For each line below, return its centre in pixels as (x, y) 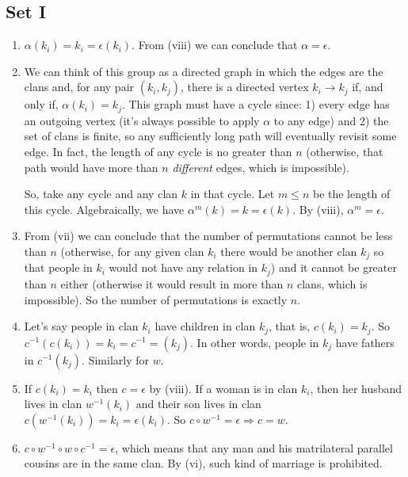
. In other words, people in (255, 342)
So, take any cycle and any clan (101, 194)
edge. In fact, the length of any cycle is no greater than (158, 152)
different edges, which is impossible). (261, 167)
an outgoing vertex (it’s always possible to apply (142, 120)
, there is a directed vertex (245, 87)
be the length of (351, 194)
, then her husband (356, 388)
